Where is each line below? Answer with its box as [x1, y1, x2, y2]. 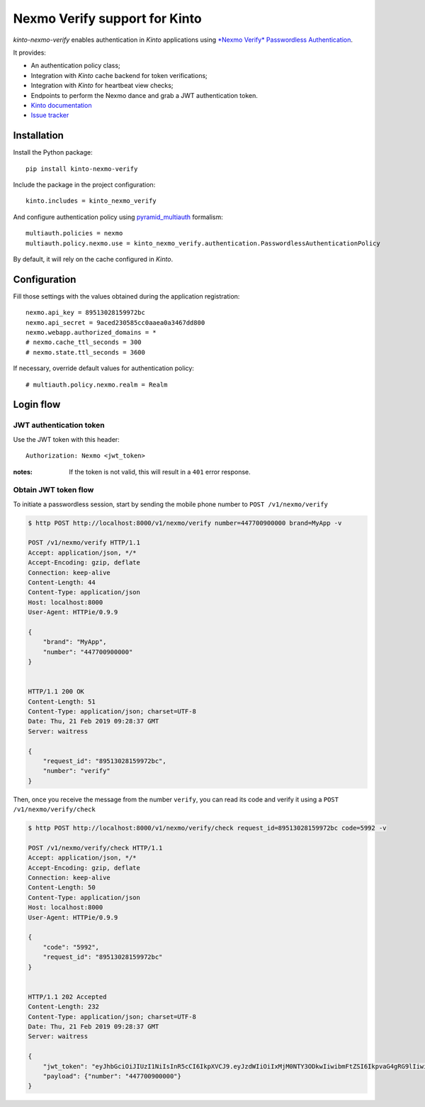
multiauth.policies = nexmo [25, 229, 123, 238]
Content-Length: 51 [28, 697, 96, 706]
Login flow [13, 399, 61, 411]
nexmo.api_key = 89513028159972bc [25, 308, 145, 317]
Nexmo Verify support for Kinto [13, 11, 202, 26]
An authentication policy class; [30, 61, 120, 70]
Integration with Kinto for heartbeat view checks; [30, 82, 174, 90]
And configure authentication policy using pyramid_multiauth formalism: [13, 213, 223, 221]
